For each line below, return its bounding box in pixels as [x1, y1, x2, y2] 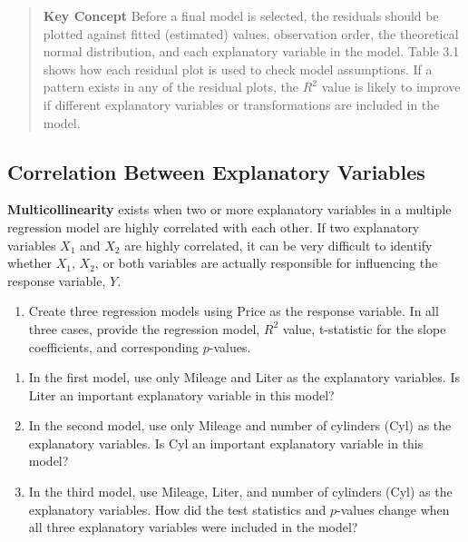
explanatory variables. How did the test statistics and [28, 499, 327, 518]
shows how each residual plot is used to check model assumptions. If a [43, 59, 433, 78]
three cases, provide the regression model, [28, 319, 260, 338]
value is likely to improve [321, 77, 461, 96]
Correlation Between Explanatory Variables [7, 157, 425, 185]
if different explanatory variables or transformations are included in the [43, 94, 440, 113]
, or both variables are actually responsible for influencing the [94, 253, 438, 272]
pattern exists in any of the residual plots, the [43, 77, 298, 96]
